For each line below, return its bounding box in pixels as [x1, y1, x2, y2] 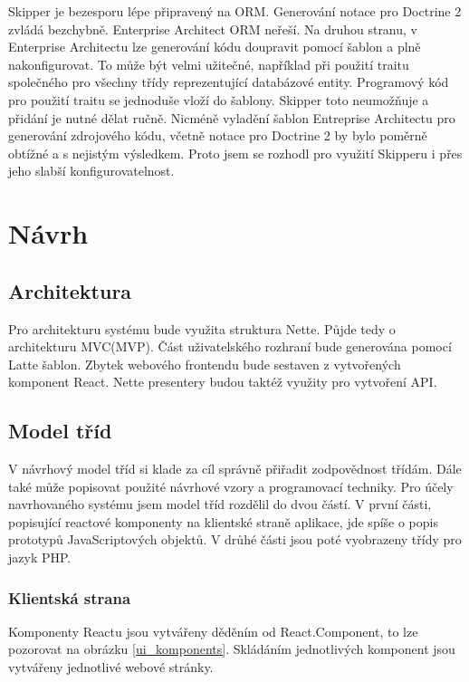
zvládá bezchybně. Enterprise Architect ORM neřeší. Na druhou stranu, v [8, 19, 417, 38]
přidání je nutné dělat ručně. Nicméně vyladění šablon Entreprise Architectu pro [8, 108, 455, 127]
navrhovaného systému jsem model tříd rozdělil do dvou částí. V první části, [8, 495, 432, 514]
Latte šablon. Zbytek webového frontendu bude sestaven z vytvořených [8, 354, 401, 373]
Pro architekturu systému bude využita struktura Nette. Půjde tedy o [8, 319, 396, 338]
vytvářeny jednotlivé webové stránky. [8, 658, 214, 677]
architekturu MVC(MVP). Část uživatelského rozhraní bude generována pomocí [8, 337, 452, 356]
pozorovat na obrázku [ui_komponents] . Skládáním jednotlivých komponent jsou [8, 639, 455, 658]
